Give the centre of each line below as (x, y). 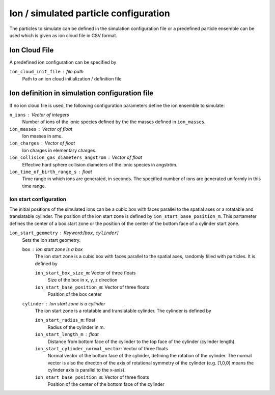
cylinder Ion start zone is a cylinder (64, 303)
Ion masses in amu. (43, 136)
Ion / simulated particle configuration (90, 13)
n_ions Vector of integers (39, 115)
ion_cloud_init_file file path (47, 72)
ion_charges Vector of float (42, 143)
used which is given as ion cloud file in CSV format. (63, 35)
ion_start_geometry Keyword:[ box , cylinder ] (64, 233)
